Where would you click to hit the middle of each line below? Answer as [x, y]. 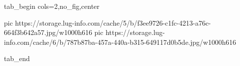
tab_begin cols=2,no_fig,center [52, 6]
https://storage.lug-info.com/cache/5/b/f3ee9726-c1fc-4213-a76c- [113, 22]
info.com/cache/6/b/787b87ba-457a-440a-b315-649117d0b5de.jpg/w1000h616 [120, 42]
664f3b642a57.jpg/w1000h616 [48, 32]
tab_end [17, 58]
